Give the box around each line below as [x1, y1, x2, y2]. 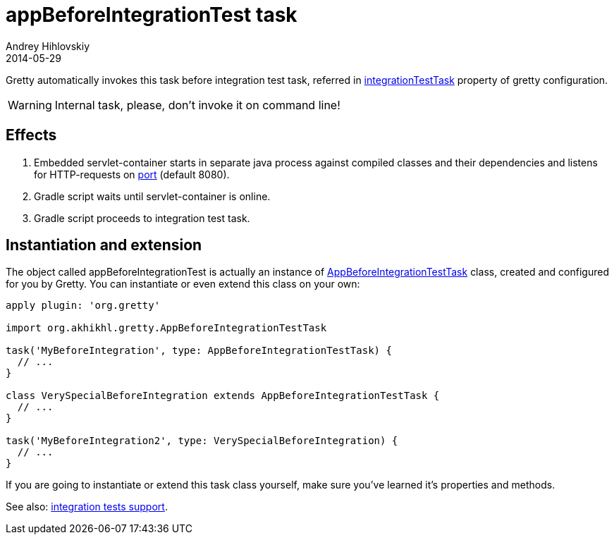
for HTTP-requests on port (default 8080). [34, 168, 230, 180]
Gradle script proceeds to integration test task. [34, 211, 250, 224]
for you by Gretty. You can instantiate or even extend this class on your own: [6, 278, 360, 290]
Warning [8, 97, 52, 112]
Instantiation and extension [6, 236, 202, 254]
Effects [6, 126, 57, 145]
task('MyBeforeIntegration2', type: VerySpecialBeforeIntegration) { [6, 435, 398, 447]
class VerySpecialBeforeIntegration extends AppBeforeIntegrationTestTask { [6, 390, 440, 402]
